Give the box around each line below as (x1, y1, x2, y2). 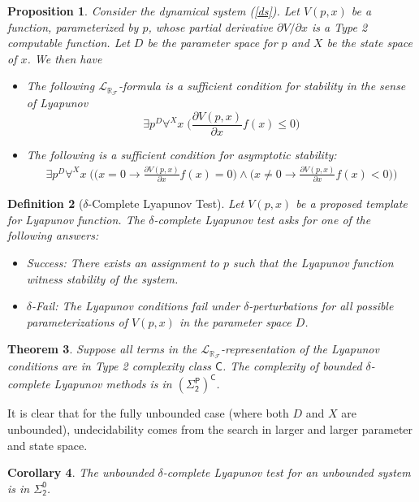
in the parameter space (179, 313, 292, 330)
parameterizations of (26, 313, 127, 330)
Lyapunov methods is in (54, 375, 172, 392)
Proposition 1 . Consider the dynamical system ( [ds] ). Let (7, 2, 300, 19)
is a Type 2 (312, 18, 368, 35)
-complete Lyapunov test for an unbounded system (162, 464, 411, 481)
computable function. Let (7, 34, 130, 51)
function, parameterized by (7, 18, 139, 35)
